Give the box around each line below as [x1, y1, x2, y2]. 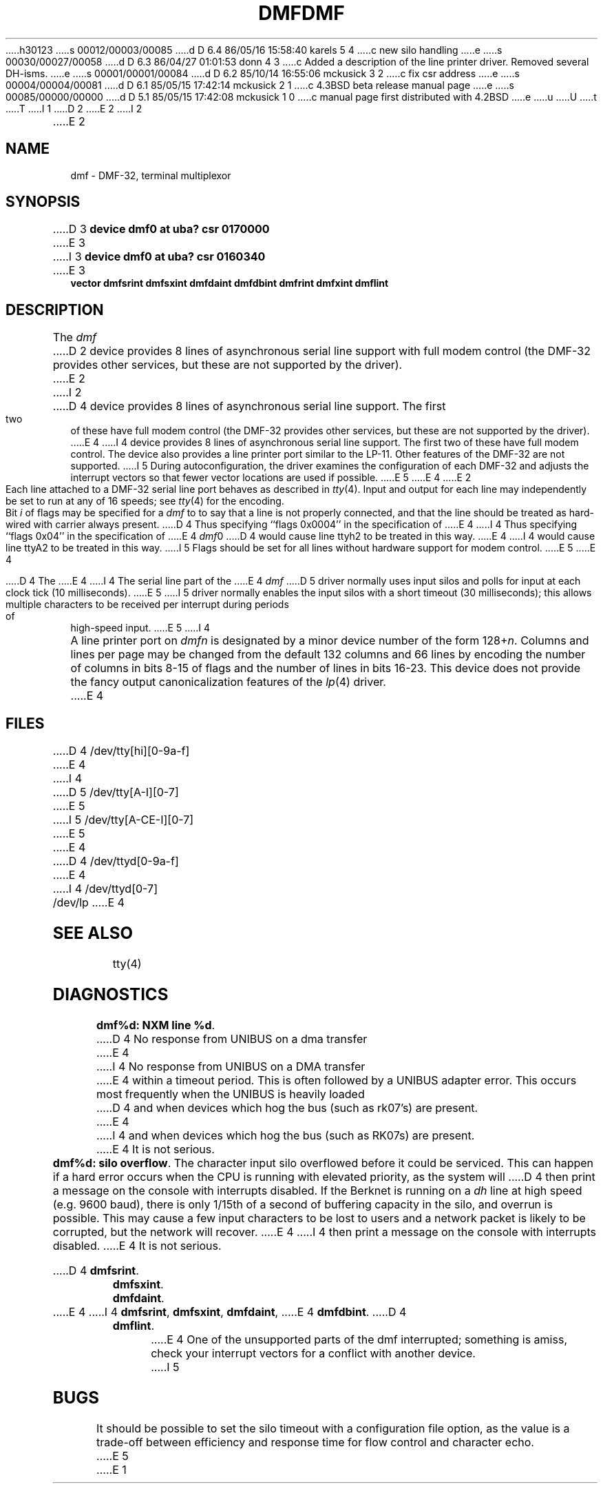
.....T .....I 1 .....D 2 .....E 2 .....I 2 [6, 102, 142, 114]
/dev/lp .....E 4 [52, 895, 125, 910]
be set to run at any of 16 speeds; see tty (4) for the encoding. [6, 495, 284, 507]
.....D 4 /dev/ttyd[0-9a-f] [52, 854, 179, 869]
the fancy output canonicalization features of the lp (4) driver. [70, 675, 386, 689]
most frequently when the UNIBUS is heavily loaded [96, 1086, 365, 1101]
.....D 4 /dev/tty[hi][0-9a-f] [52, 744, 190, 758]
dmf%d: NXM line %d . [96, 1017, 215, 1032]
